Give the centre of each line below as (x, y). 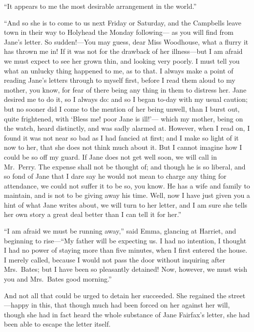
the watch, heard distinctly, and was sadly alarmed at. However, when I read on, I (127, 128)
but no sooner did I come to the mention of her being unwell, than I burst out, (122, 108)
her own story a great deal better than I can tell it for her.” (93, 214)
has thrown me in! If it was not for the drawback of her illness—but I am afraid (123, 51)
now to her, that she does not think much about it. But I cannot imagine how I (123, 147)
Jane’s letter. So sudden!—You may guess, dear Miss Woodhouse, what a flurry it (126, 41)
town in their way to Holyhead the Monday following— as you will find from (119, 32)
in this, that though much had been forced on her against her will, (131, 305)
